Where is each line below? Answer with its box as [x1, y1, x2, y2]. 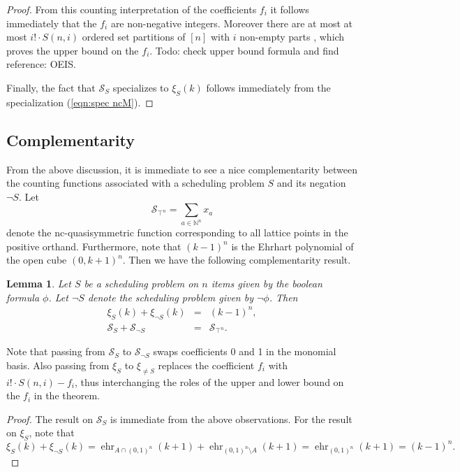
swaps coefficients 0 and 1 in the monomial [153, 344, 336, 359]
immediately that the [6, 15, 97, 30]
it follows [270, 2, 309, 16]
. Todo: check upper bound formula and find [149, 43, 339, 57]
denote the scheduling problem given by [87, 289, 253, 304]
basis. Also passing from [6, 357, 110, 372]
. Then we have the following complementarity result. [122, 252, 351, 267]
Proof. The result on [6, 411, 94, 426]
